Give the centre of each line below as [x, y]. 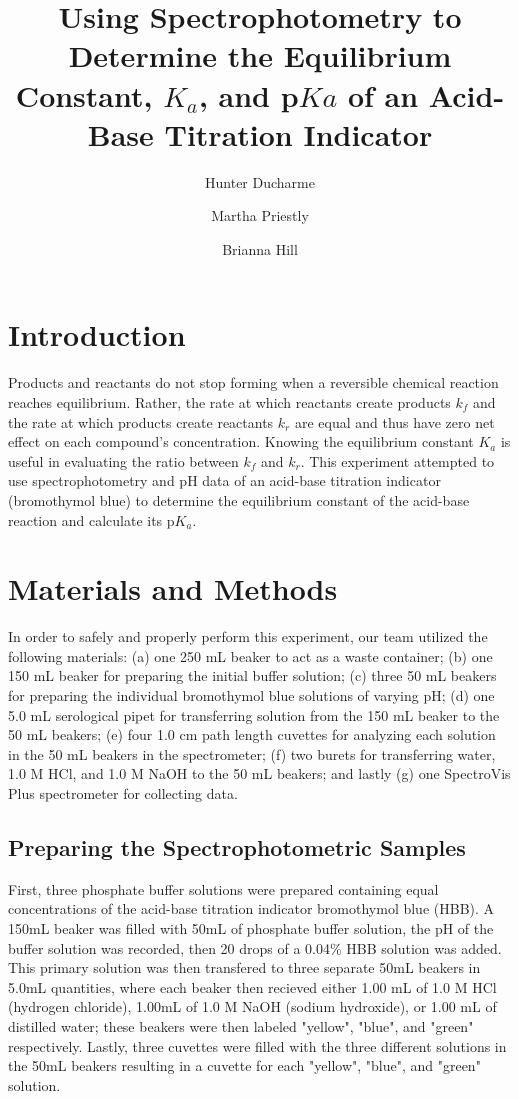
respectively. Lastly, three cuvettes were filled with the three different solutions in [257, 1045]
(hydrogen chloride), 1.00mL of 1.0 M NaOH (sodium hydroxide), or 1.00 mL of [252, 1006]
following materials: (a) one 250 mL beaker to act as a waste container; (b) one [250, 655]
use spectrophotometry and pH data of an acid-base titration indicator [224, 480]
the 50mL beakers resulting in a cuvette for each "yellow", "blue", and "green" [244, 1065]
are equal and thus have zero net [394, 421]
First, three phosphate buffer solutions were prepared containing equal [223, 888]
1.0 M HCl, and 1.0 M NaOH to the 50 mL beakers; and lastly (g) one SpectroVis [259, 773]
